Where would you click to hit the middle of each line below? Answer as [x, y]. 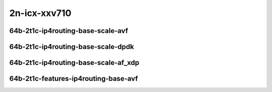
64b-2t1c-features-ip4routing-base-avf [74, 79]
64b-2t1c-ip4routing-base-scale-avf [69, 31]
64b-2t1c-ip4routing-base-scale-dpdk [72, 47]
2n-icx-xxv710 [40, 13]
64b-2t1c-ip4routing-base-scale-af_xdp [74, 63]
